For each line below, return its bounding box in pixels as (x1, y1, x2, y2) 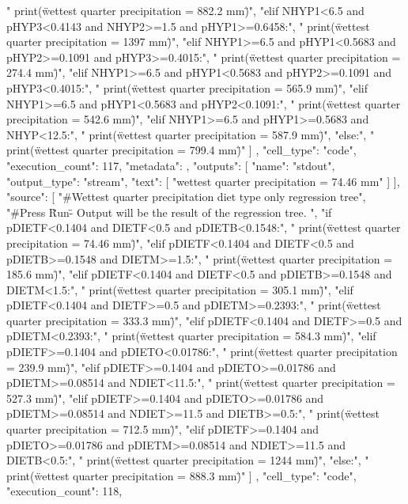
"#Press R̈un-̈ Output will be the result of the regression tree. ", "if (6, 203, 332, 220)
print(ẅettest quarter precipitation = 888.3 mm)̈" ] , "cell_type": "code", (6, 467, 357, 483)
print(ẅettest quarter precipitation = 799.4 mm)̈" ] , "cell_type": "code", (6, 142, 357, 158)
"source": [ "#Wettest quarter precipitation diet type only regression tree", (6, 188, 366, 205)
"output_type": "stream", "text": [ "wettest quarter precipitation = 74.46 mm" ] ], (6, 172, 400, 189)
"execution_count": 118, (6, 483, 123, 499)
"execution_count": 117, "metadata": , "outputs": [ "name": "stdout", (6, 157, 335, 173)
